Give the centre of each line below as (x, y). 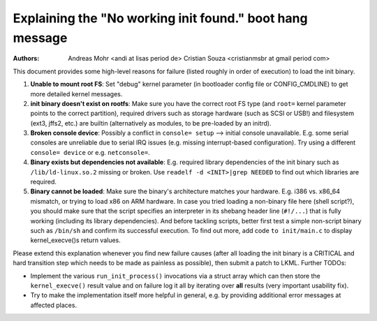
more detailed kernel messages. (76, 94)
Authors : (26, 59)
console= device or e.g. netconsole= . (90, 152)
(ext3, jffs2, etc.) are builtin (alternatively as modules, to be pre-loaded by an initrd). (151, 123)
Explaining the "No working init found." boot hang (160, 18)
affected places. (53, 305)
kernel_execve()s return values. (76, 240)
